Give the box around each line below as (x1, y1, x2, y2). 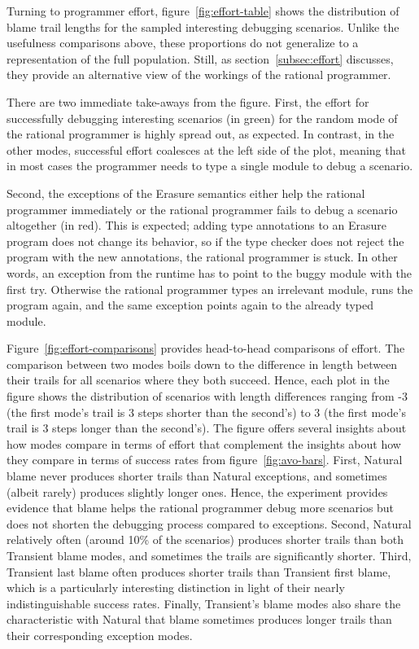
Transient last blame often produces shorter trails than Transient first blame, (7, 563, 391, 580)
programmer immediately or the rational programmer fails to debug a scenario (7, 200, 398, 217)
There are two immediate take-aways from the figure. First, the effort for (7, 93, 369, 110)
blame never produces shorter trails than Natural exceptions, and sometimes (7, 467, 387, 485)
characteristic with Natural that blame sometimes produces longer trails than (7, 611, 392, 628)
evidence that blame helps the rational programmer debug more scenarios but (7, 499, 395, 516)
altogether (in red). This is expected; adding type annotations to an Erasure (7, 217, 386, 234)
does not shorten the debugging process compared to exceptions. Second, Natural (7, 515, 412, 532)
